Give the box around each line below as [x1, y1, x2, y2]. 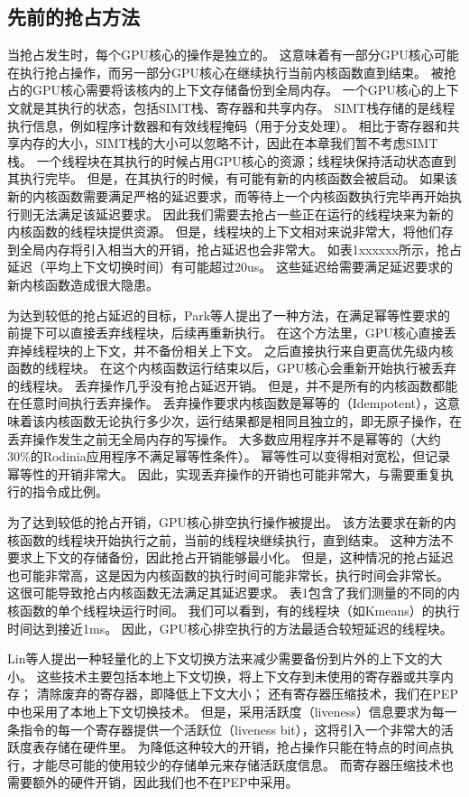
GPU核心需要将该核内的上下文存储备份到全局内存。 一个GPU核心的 [32, 80, 434, 99]
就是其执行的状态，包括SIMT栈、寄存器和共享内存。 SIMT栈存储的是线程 [19, 97, 455, 116]
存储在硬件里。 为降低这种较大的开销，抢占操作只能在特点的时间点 [44, 737, 441, 756]
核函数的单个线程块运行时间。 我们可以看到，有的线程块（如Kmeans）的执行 [7, 601, 460, 620]
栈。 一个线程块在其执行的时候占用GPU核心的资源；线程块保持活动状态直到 [7, 151, 456, 170]
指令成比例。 [32, 482, 108, 501]
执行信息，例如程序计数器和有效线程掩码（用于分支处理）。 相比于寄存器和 [7, 116, 447, 134]
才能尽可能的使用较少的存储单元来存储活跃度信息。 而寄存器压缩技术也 [32, 755, 454, 774]
